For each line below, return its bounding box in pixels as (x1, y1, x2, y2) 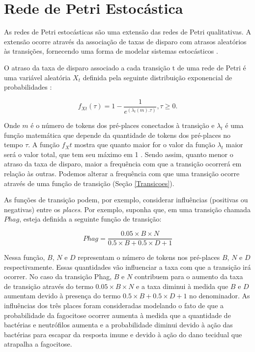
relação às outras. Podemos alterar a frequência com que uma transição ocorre (4, 168, 240, 179)
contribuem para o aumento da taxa (134, 271, 243, 282)
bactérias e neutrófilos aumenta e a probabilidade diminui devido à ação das (4, 320, 233, 330)
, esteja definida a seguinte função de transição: (19, 214, 162, 224)
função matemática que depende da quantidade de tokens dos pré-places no (4, 129, 231, 140)
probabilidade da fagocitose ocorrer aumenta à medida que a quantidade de (4, 310, 231, 320)
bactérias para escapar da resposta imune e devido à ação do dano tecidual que (4, 329, 242, 339)
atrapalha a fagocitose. (4, 339, 72, 349)
